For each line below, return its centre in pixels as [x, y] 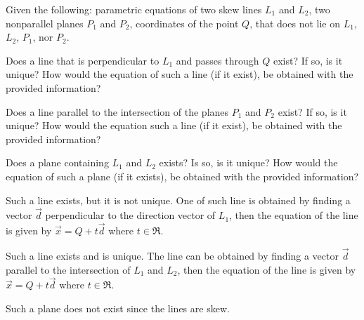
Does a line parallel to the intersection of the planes [117, 111]
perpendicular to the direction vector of [130, 215]
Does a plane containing [57, 162]
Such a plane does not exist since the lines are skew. [118, 308]
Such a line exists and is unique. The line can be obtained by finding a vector [172, 255]
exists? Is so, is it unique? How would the [248, 162]
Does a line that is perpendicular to [83, 60]
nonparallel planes [45, 23]
